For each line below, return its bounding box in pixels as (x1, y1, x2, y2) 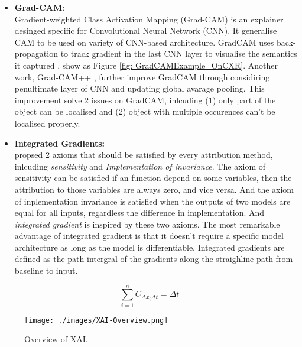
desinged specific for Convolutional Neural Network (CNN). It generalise (14, 24, 277, 37)
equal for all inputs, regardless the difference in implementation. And (14, 206, 265, 219)
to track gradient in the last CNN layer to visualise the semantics (60, 47, 297, 60)
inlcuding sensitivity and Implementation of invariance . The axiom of (14, 160, 266, 172)
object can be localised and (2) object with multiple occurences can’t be (14, 105, 275, 118)
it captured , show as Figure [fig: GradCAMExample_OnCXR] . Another (14, 59, 278, 71)
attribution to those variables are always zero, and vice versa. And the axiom (14, 183, 294, 195)
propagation (14, 47, 58, 60)
